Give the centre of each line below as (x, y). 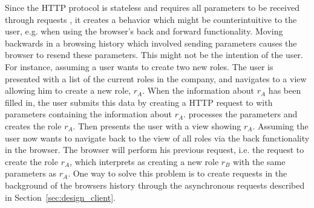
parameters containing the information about (88, 114)
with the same (259, 161)
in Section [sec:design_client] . (60, 197)
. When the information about (198, 90)
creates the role (33, 125)
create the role (31, 161)
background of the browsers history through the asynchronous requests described (155, 185)
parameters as (31, 173)
